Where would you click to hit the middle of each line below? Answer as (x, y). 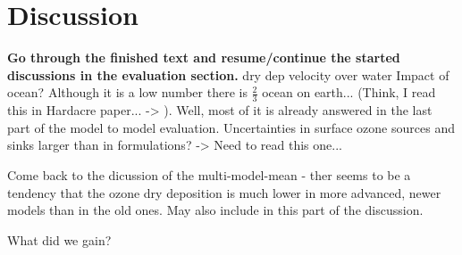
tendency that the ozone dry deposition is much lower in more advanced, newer (224, 192)
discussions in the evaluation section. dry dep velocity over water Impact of (228, 74)
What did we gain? (59, 239)
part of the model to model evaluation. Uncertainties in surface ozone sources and (231, 127)
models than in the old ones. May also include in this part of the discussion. (215, 210)
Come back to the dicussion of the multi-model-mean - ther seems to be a (209, 174)
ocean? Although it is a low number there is (127, 92)
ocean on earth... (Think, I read (349, 92)
